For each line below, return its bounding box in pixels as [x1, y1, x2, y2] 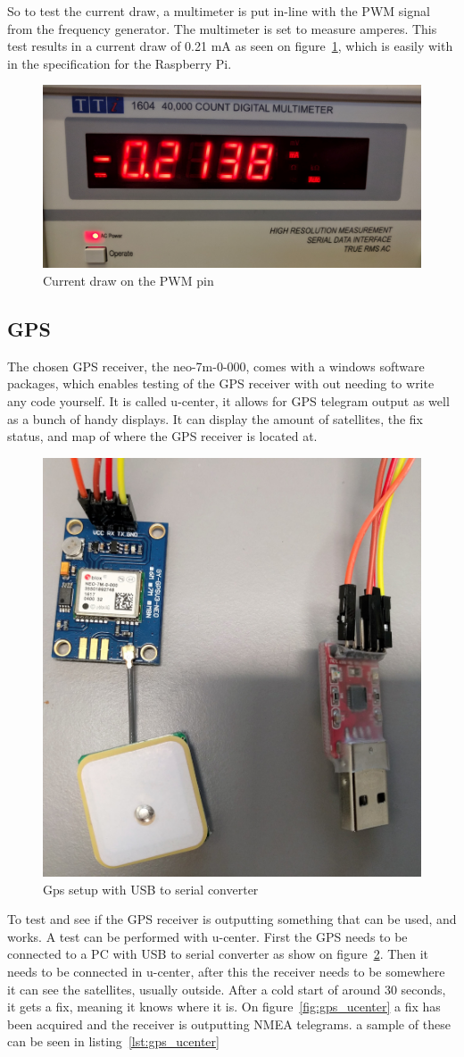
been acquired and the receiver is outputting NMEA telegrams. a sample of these [7, 1014, 451, 1033]
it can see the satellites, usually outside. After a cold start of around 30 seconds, [7, 979, 446, 998]
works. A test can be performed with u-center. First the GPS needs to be [7, 927, 408, 945]
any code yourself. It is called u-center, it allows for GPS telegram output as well [7, 391, 450, 410]
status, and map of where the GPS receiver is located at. [7, 427, 318, 445]
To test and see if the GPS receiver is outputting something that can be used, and [7, 910, 457, 928]
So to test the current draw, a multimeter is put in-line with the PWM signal [7, 2, 430, 20]
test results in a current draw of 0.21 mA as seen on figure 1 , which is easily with [7, 37, 453, 55]
